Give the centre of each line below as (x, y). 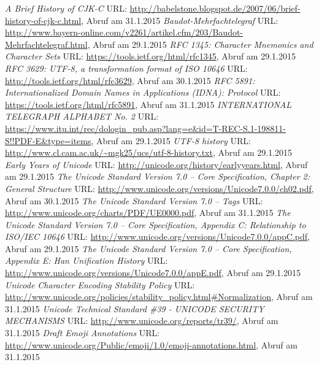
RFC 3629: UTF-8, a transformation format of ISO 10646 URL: (126, 68)
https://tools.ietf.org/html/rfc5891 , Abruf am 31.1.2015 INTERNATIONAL (148, 104)
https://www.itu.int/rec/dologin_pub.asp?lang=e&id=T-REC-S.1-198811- (145, 128)
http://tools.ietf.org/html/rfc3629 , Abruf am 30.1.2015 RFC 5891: (130, 80)
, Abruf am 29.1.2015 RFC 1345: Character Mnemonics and (200, 44)
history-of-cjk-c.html (43, 20)
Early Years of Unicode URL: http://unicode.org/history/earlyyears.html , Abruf (156, 164)
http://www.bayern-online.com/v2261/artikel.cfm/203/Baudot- (124, 32)
